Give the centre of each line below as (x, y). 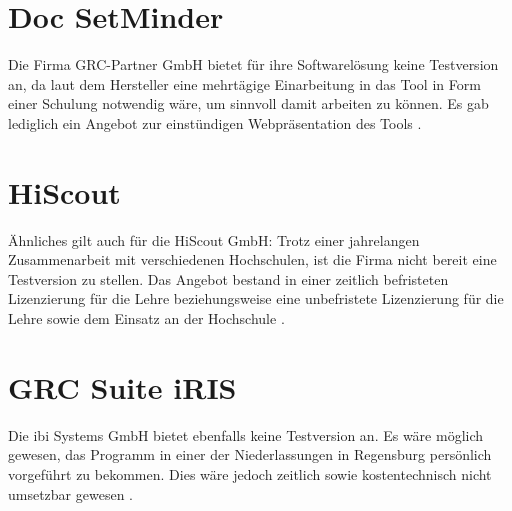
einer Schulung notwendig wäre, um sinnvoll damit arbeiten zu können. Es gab (248, 103)
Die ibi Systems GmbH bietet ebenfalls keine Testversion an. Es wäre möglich (246, 434)
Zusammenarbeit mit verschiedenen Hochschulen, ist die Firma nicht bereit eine (252, 259)
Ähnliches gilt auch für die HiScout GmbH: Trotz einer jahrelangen (214, 239)
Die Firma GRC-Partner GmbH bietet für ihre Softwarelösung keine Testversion (253, 64)
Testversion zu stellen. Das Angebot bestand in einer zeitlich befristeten (228, 278)
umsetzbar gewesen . (71, 493)
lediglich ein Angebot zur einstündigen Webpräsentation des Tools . (215, 122)
